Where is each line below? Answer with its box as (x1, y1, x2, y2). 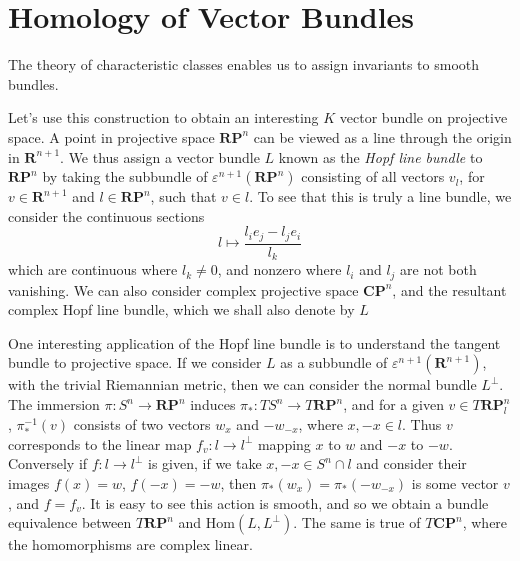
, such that (150, 186, 217, 207)
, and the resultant (392, 279, 507, 300)
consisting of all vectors (301, 166, 445, 187)
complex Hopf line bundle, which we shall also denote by (8, 299, 355, 320)
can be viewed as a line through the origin (253, 126, 512, 147)
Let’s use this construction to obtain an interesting (8, 107, 319, 128)
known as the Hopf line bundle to (278, 146, 483, 167)
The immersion (8, 394, 100, 415)
